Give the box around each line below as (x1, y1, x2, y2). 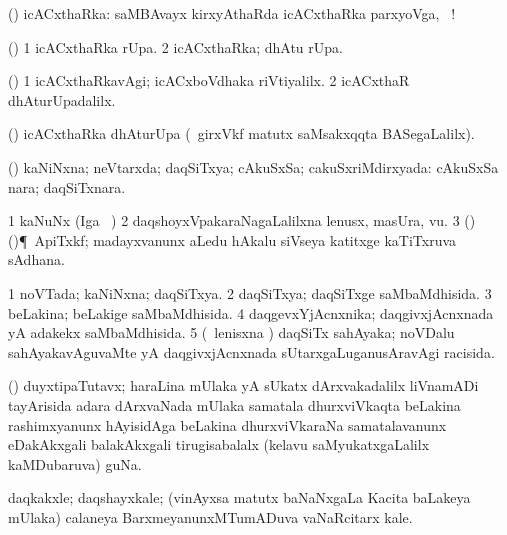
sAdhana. (8, 249, 65, 270)
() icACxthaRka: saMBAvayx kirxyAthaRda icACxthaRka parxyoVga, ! (8, 3, 456, 23)
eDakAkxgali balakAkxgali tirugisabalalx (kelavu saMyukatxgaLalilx (8, 434, 430, 455)
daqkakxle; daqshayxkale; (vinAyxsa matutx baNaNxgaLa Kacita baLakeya (8, 487, 471, 508)
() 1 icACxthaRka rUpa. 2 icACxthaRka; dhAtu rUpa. (8, 36, 343, 57)
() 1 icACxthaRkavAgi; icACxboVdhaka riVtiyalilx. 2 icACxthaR (8, 70, 410, 91)
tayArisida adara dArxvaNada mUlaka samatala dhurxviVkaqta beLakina (8, 394, 461, 415)
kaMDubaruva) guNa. (8, 453, 142, 474)
